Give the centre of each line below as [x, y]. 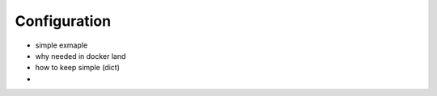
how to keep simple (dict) [78, 68]
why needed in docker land [81, 56]
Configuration [63, 21]
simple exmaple [62, 45]
